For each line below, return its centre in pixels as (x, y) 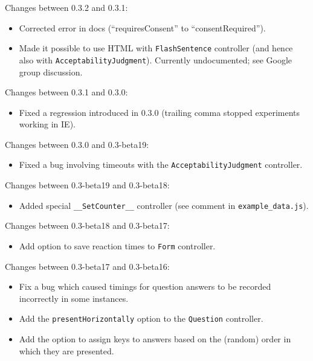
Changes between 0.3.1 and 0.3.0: (66, 92)
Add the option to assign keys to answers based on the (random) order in (155, 339)
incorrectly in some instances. (74, 298)
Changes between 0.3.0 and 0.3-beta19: (77, 144)
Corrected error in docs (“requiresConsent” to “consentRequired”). (142, 27)
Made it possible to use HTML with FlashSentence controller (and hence (156, 48)
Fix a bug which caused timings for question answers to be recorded (145, 286)
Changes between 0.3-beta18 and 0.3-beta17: (87, 225)
